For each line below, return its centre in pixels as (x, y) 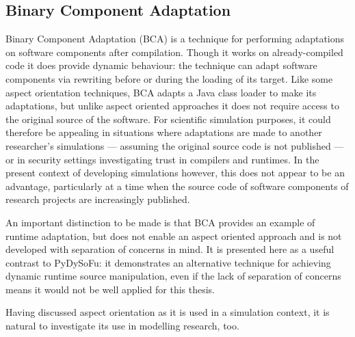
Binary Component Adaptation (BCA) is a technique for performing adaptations (175, 39)
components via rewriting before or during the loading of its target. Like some (169, 78)
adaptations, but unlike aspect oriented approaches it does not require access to (172, 106)
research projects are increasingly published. (98, 199)
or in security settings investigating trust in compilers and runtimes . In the (162, 159)
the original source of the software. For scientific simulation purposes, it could (168, 119)
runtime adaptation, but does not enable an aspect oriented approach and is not (174, 235)
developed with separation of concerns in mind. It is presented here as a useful (170, 249)
